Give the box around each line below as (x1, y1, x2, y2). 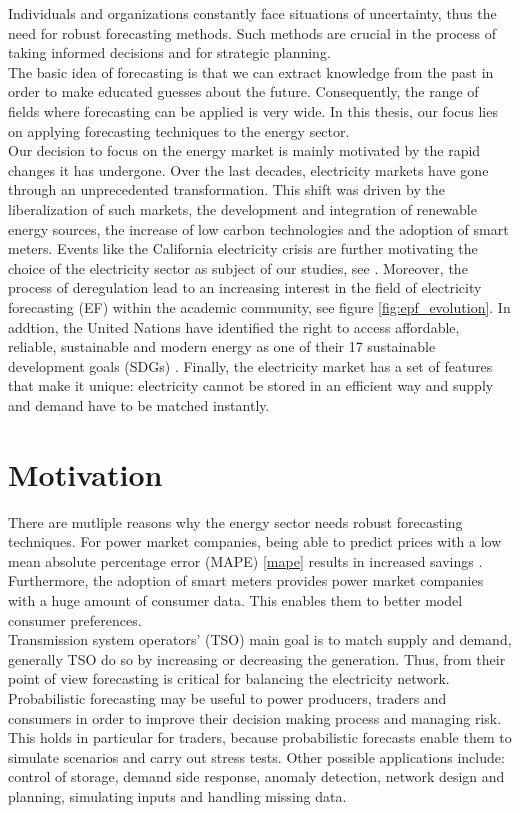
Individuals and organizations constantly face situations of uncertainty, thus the (8, 3, 497, 23)
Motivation (8, 453, 163, 494)
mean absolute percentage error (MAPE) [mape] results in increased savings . (8, 550, 483, 571)
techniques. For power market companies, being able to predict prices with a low (8, 531, 502, 552)
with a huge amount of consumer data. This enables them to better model (8, 589, 463, 610)
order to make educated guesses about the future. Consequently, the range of (8, 81, 479, 102)
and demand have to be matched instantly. (8, 394, 270, 415)
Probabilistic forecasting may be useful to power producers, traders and (8, 687, 447, 708)
